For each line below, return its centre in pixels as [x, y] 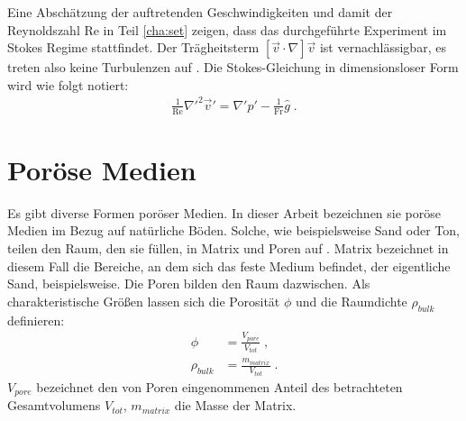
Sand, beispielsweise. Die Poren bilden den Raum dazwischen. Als [189, 284]
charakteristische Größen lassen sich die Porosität [144, 301]
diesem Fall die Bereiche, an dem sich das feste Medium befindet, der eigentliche [229, 265]
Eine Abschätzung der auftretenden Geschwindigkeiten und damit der [200, 12]
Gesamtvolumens [54, 405]
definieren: [36, 320]
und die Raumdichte [351, 301]
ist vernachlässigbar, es [383, 47]
